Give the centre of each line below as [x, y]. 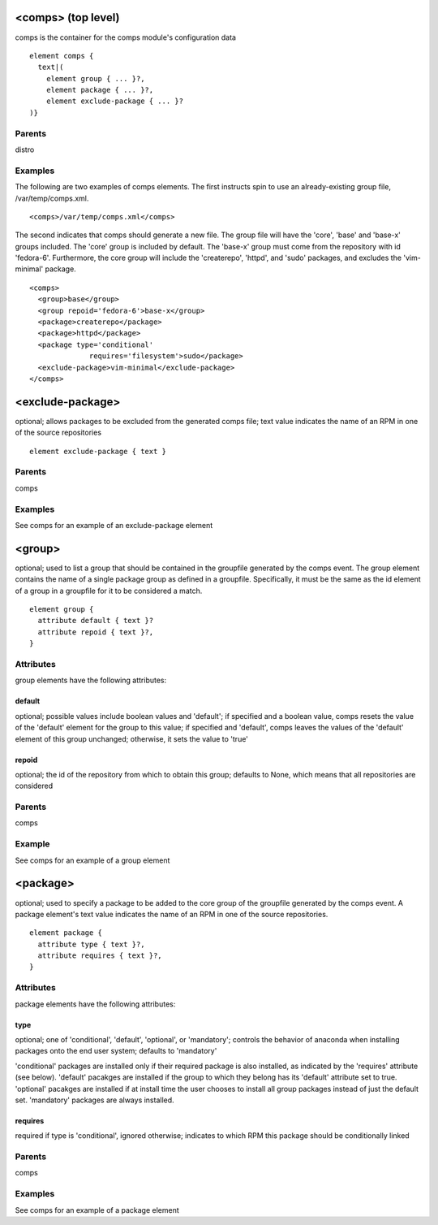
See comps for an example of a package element [97, 1210]
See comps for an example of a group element [92, 860]
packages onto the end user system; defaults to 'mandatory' [116, 1051]
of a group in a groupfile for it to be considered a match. [109, 591]
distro [25, 149]
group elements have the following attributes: [91, 680]
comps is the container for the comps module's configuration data [126, 37]
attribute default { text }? [96, 621]
